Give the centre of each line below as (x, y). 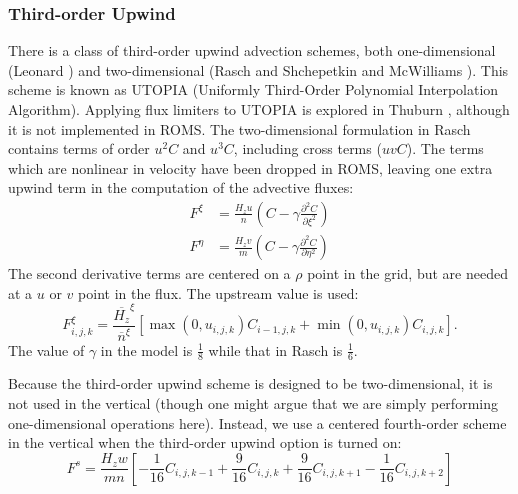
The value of (46, 349)
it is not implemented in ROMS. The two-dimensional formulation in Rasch (239, 128)
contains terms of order (79, 148)
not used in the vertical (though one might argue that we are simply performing (253, 402)
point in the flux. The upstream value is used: (218, 292)
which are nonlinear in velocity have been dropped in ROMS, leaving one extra (250, 167)
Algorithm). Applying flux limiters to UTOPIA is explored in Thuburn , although (259, 109)
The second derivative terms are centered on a (149, 273)
